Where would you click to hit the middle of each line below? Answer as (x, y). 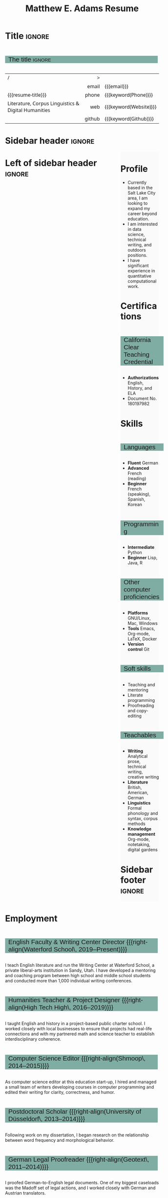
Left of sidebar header (51, 163)
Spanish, (136, 500)
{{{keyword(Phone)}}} (129, 95)
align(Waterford (30, 949)
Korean (135, 504)
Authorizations (143, 378)
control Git (139, 649)
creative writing (143, 777)
